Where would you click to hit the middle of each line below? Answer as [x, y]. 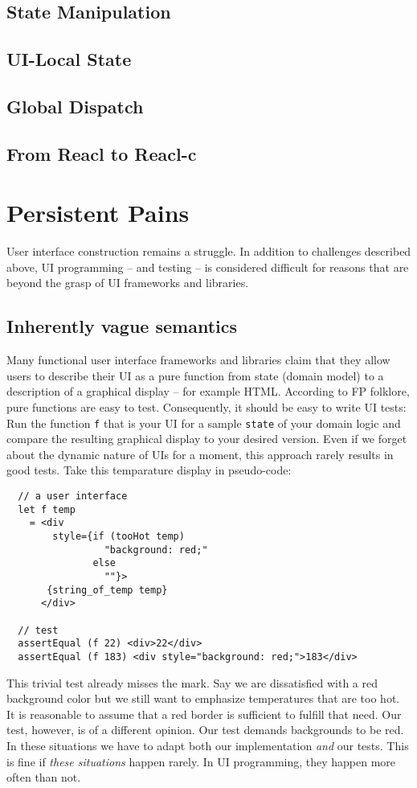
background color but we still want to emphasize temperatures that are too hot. [203, 698]
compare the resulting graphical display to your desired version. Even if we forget [207, 439]
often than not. [44, 777]
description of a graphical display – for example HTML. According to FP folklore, [208, 391]
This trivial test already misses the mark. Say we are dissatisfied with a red [192, 682]
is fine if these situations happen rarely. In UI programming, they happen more [201, 761]
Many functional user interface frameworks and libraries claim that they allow [198, 360]
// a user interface [73, 497]
